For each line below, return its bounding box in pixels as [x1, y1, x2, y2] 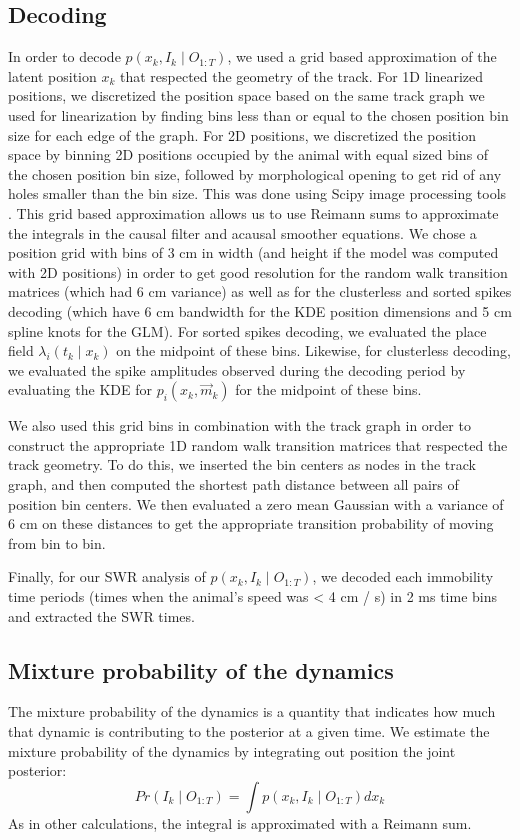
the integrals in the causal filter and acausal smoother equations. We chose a [8, 222, 477, 243]
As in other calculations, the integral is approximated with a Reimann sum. [8, 812, 472, 833]
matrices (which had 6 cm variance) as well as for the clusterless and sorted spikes [8, 281, 512, 302]
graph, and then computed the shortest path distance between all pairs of [8, 474, 459, 495]
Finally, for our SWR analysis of [8, 566, 206, 587]
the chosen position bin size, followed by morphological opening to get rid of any [8, 163, 502, 184]
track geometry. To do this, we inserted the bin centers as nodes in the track [8, 454, 476, 475]
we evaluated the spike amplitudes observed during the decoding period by [8, 359, 466, 380]
